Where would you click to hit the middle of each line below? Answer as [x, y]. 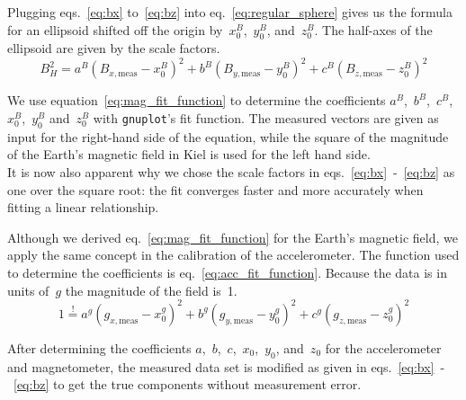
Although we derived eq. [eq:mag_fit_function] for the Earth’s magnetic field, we [233, 237]
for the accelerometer [383, 347]
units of [28, 290]
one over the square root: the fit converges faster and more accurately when [215, 189]
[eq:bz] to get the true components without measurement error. [188, 384]
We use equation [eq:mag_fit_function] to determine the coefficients [197, 100]
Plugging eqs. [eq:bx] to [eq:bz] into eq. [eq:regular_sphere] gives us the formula [230, 12]
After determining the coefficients [99, 347]
